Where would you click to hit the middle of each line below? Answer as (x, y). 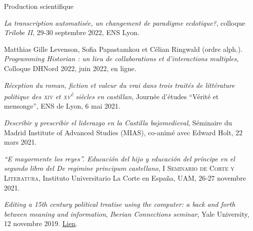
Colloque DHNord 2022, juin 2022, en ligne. (70, 68)
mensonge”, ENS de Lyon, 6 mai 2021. (62, 106)
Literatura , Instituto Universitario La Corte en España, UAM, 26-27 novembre (125, 177)
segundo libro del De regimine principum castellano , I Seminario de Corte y (119, 168)
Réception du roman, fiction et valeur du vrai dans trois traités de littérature (119, 85)
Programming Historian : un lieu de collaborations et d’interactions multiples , (121, 58)
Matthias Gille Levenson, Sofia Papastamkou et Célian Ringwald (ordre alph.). (123, 49)
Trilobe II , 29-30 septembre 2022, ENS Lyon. (72, 32)
